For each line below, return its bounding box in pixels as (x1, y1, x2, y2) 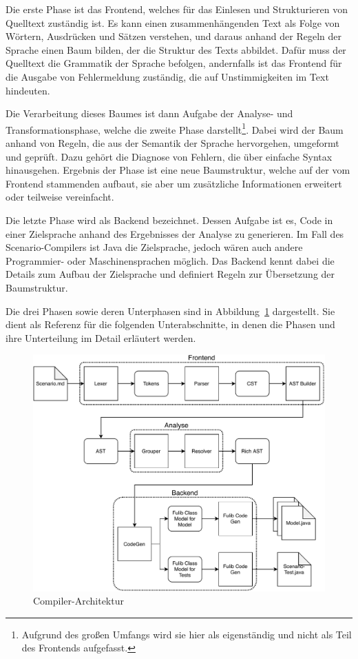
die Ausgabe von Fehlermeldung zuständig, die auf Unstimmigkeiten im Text (6, 69, 329, 83)
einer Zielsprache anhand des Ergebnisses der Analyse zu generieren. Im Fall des (6, 226, 344, 241)
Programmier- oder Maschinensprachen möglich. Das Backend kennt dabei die (6, 253, 335, 267)
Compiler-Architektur (33, 594, 124, 608)
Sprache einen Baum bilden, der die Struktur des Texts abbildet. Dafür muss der (6, 42, 346, 57)
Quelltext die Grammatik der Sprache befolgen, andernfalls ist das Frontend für (6, 56, 342, 70)
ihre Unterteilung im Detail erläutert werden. (6, 330, 196, 345)
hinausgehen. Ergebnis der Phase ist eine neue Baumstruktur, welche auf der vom (6, 163, 350, 177)
